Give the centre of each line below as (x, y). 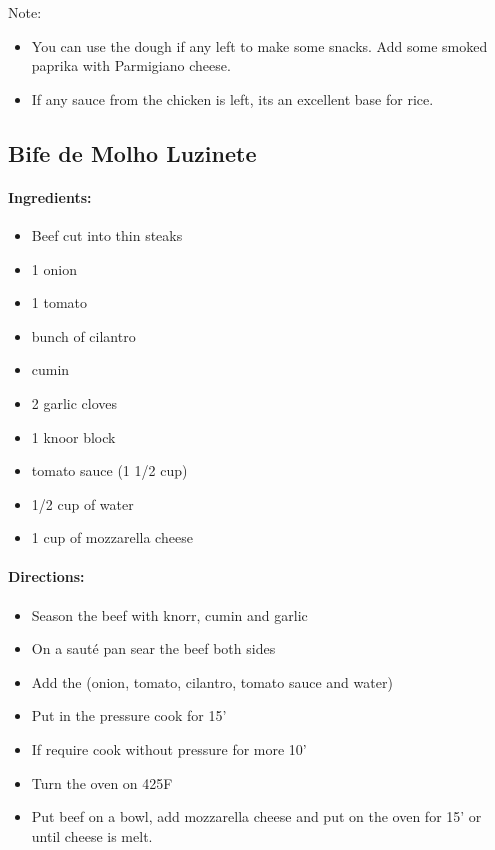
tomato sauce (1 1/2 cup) (109, 470)
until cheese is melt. (92, 835)
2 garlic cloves (74, 402)
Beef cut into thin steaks (107, 234)
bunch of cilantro (83, 335)
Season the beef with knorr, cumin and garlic (169, 614)
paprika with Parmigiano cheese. (131, 65)
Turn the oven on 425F (102, 782)
